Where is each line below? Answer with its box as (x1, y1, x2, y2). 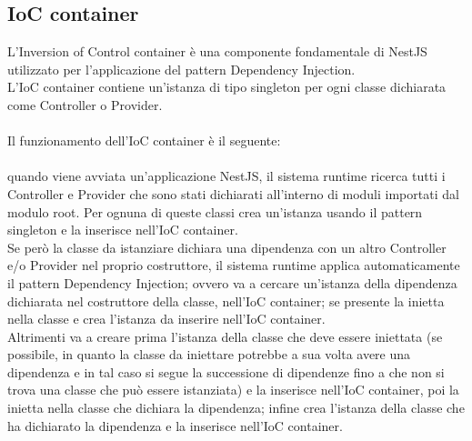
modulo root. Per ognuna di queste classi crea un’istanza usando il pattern (7, 202, 423, 221)
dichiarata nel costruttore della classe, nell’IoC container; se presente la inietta (7, 291, 445, 310)
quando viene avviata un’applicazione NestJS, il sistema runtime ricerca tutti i (7, 166, 446, 185)
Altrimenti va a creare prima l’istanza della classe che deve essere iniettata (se (7, 326, 443, 346)
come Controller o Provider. (7, 95, 163, 114)
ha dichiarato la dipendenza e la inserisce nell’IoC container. (7, 416, 343, 435)
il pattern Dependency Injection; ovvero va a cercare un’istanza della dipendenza (7, 273, 457, 292)
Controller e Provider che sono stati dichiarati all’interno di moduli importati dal (7, 184, 459, 203)
